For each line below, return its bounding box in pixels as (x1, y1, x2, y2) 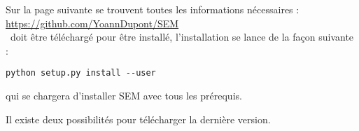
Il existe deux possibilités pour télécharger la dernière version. (6, 111, 271, 126)
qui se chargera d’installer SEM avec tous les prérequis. (6, 88, 242, 103)
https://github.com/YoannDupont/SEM (6, 15, 179, 30)
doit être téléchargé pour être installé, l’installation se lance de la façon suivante (10, 29, 354, 44)
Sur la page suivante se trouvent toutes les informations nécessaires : (6, 2, 300, 16)
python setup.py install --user (6, 68, 156, 78)
